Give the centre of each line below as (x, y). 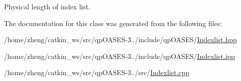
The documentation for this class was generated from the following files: (113, 23)
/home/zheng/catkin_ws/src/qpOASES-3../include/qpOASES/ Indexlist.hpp (120, 40)
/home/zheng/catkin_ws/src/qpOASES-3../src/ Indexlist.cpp (97, 72)
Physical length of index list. (47, 6)
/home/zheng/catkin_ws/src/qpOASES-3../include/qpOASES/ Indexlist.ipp (120, 56)
